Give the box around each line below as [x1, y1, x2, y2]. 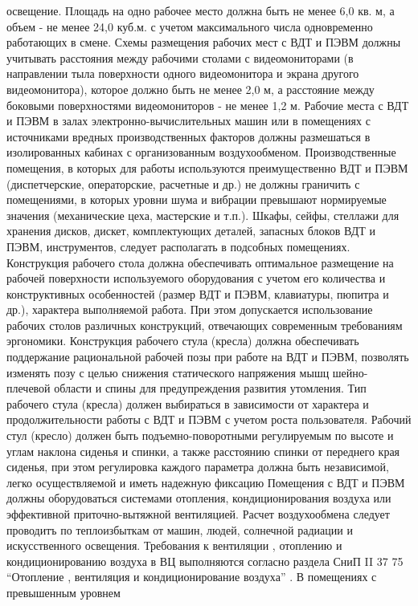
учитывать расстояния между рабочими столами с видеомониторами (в [6, 49, 354, 66]
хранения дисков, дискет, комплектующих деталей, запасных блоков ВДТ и [6, 222, 376, 239]
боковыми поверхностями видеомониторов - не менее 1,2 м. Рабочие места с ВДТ [6, 96, 409, 113]
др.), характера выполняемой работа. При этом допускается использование [6, 301, 373, 318]
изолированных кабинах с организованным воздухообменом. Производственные [6, 144, 396, 161]
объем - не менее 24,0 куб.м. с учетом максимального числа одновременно [6, 18, 373, 35]
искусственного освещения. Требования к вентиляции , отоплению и [6, 537, 342, 554]
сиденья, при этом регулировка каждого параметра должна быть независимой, [6, 458, 389, 475]
